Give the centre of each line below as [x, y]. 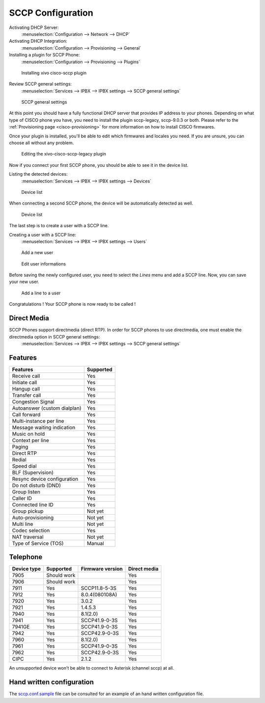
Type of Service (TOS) [38, 543]
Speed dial [24, 466]
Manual [95, 543]
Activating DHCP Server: [34, 27]
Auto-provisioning [33, 518]
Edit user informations [44, 264]
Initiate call [25, 382]
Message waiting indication [44, 427]
